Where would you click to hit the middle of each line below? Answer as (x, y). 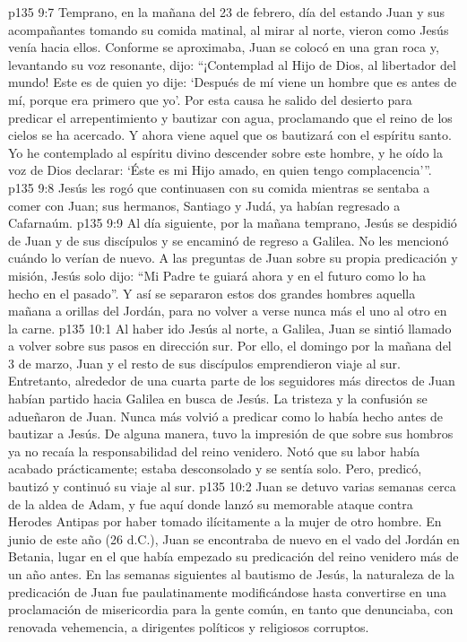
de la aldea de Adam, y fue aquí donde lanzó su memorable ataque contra (211, 503)
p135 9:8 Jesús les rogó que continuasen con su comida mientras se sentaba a (219, 187)
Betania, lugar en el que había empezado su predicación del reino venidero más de (233, 556)
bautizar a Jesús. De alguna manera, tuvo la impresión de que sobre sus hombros (231, 434)
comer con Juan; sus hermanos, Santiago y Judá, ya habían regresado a (204, 205)
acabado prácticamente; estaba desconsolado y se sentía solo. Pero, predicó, (215, 468)
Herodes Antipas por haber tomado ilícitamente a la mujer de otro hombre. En (225, 521)
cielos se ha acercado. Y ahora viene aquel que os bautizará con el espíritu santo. (230, 135)
